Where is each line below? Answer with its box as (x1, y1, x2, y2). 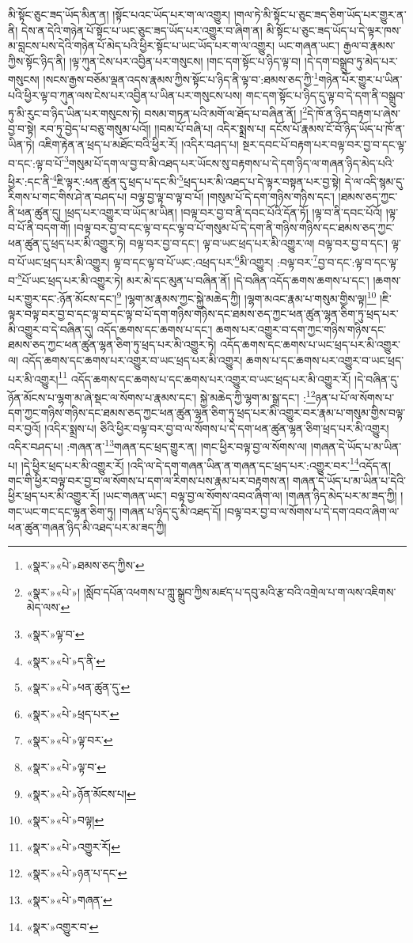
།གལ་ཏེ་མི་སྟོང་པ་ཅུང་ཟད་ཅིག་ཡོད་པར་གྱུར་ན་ (233, 6, 407, 22)
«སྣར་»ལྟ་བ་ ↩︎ (26, 626, 85, 642)
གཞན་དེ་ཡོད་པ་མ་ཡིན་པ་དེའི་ (292, 471, 407, 488)
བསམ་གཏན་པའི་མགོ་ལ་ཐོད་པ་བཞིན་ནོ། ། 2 (144, 103, 307, 121)
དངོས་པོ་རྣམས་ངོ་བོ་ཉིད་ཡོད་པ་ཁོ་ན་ (269, 120, 405, 137)
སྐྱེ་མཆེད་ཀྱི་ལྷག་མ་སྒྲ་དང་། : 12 (199, 386, 316, 405)
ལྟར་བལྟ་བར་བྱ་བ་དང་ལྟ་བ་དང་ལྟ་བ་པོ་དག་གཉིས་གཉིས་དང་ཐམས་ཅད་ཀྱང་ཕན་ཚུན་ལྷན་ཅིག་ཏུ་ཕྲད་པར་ (8, 305, 399, 322)
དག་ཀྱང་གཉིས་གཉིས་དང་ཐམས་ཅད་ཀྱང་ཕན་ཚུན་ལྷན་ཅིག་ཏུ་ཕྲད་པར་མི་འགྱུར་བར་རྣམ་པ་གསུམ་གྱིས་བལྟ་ (8, 404, 406, 421)
